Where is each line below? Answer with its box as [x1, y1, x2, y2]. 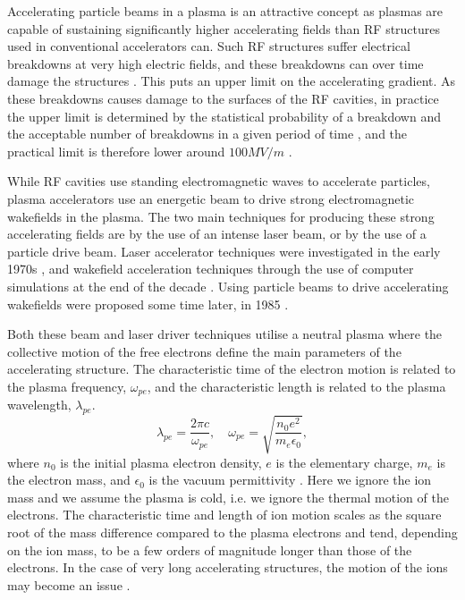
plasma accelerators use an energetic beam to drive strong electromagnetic [7, 189, 415, 207]
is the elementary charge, [275, 452, 413, 471]
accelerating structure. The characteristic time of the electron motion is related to [7, 359, 456, 378]
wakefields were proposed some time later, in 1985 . [7, 294, 289, 313]
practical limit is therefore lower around [7, 141, 225, 160]
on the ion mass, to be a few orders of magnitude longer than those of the [7, 540, 412, 559]
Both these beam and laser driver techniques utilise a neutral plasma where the [7, 325, 443, 343]
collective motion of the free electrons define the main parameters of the [7, 342, 402, 360]
